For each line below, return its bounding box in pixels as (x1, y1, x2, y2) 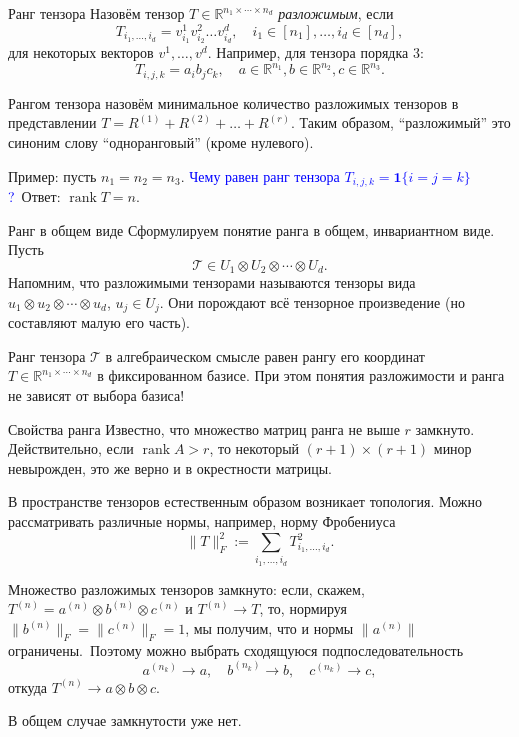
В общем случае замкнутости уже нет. (8, 710, 242, 731)
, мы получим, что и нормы (185, 618, 354, 639)
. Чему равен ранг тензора (180, 165, 340, 186)
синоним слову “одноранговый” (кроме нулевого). (8, 131, 314, 152)
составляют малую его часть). (8, 312, 190, 333)
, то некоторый (209, 438, 300, 459)
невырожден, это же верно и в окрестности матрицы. (8, 457, 332, 478)
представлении (8, 112, 97, 133)
